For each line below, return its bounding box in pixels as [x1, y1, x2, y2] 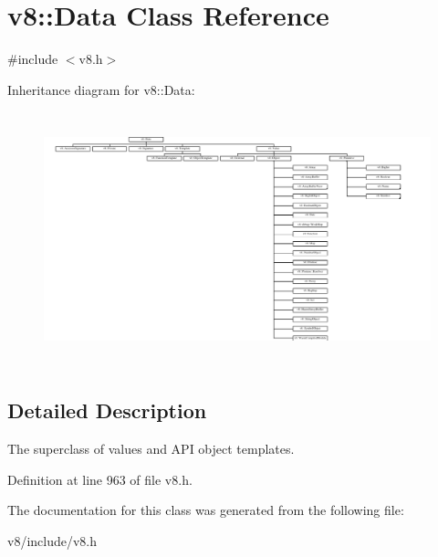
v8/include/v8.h [7, 531, 98, 550]
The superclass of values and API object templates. [7, 438, 295, 457]
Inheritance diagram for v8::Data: [7, 79, 195, 99]
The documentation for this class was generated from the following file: [7, 500, 404, 520]
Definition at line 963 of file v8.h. [7, 469, 193, 489]
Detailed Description [7, 396, 207, 425]
